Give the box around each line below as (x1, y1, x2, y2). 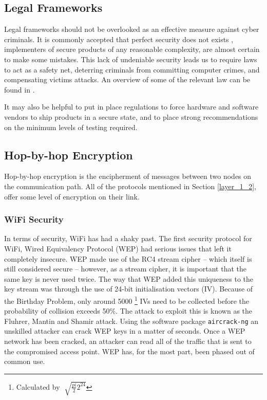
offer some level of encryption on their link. (4, 191, 140, 202)
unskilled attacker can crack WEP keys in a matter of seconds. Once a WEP (4, 325, 245, 336)
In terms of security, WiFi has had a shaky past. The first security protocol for (4, 233, 252, 244)
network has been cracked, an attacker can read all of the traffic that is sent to (4, 336, 252, 346)
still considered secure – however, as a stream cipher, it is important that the (4, 263, 246, 274)
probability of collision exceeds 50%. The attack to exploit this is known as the (4, 305, 253, 316)
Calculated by (16, 381, 60, 392)
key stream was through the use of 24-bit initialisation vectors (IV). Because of (4, 283, 253, 294)
